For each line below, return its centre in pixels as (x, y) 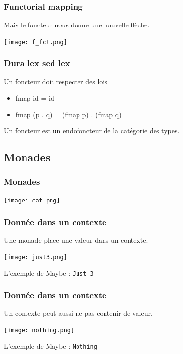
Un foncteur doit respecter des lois (56, 81)
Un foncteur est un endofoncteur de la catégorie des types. (92, 131)
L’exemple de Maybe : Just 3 (49, 273)
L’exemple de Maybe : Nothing (51, 346)
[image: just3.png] (36, 257)
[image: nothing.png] (39, 330)
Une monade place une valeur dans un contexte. (76, 240)
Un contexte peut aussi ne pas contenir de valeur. (78, 313)
